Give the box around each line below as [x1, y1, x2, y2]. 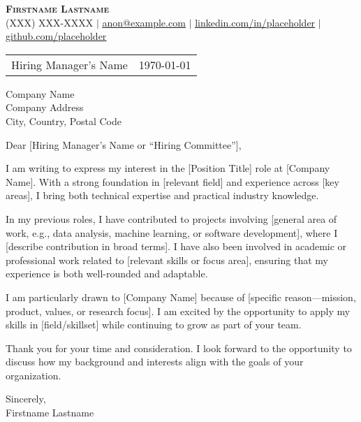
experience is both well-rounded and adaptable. [6, 266, 208, 281]
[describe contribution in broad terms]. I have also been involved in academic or [6, 239, 347, 254]
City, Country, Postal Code [6, 113, 121, 128]
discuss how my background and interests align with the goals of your [6, 354, 304, 369]
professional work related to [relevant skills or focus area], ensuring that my [6, 252, 328, 267]
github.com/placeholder [6, 29, 107, 43]
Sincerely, [6, 391, 46, 406]
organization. [6, 368, 61, 382]
